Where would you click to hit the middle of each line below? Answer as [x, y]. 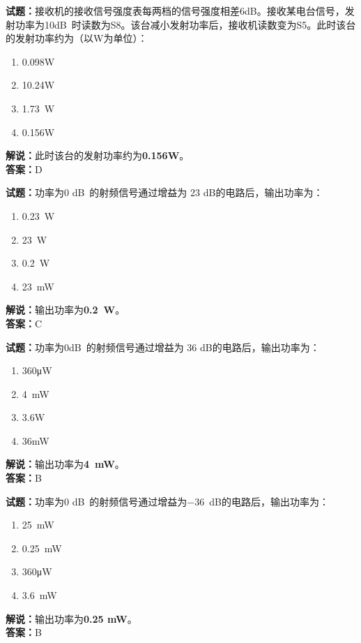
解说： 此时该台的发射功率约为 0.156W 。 [98, 155]
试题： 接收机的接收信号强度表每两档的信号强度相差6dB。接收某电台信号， [175, 10]
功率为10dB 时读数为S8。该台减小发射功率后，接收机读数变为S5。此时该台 [185, 24]
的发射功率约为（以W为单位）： [77, 38]
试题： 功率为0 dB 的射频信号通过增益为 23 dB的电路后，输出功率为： [164, 192]
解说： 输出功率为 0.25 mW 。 [71, 618]
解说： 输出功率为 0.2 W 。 [66, 310]
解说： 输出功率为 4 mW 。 [65, 464]
